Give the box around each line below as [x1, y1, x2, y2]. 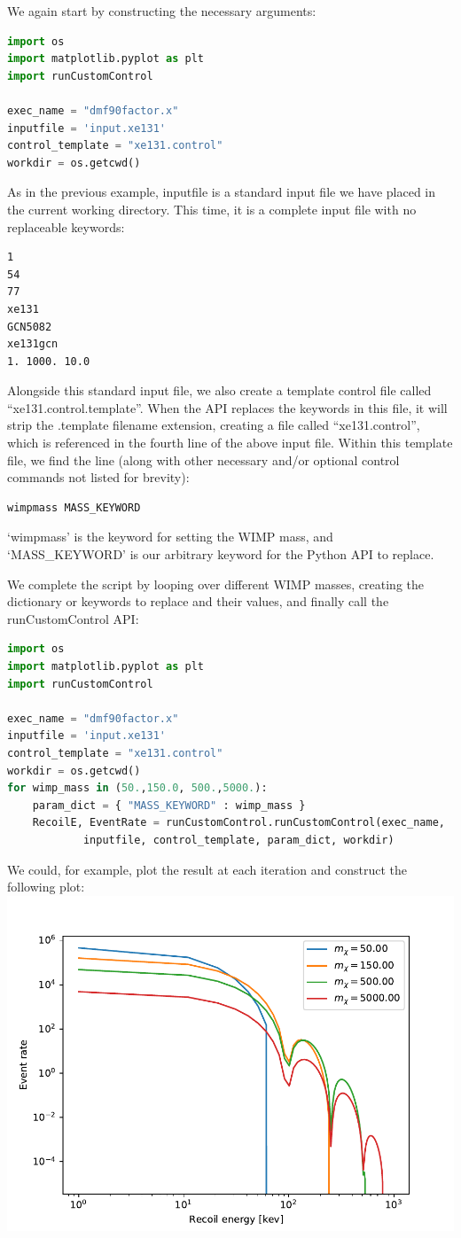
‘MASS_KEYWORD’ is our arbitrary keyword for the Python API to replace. [7, 545, 434, 564]
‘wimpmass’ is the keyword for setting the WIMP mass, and [7, 527, 333, 546]
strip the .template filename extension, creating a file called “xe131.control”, [7, 416, 420, 434]
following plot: [7, 877, 85, 896]
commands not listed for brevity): [7, 468, 190, 487]
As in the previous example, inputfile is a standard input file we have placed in [7, 183, 436, 201]
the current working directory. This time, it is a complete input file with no [7, 199, 417, 218]
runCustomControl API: [7, 609, 139, 627]
